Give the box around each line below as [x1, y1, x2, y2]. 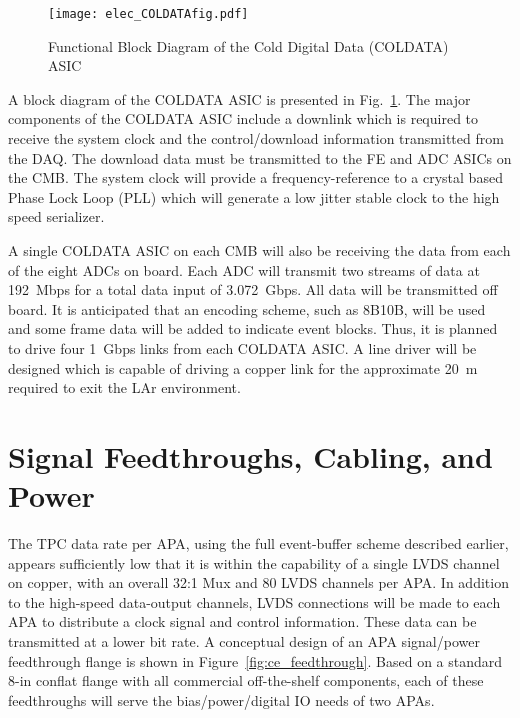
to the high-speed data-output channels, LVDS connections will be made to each [8, 591, 501, 612]
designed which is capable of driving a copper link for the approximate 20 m [8, 357, 478, 378]
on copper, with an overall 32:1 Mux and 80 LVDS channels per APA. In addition [8, 572, 509, 593]
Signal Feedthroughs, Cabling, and [8, 435, 493, 476]
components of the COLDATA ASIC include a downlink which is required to [8, 108, 479, 129]
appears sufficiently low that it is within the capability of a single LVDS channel [8, 552, 500, 573]
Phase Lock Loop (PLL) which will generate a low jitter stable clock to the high [8, 186, 500, 207]
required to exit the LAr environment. [8, 377, 241, 398]
